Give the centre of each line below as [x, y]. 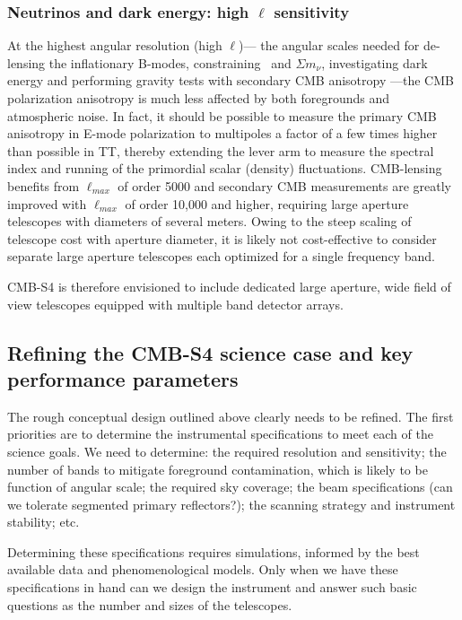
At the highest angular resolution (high [115, 45]
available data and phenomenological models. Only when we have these [203, 569]
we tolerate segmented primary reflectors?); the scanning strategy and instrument [231, 504]
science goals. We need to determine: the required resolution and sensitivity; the [227, 451]
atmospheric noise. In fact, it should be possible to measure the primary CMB [222, 115]
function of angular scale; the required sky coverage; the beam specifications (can [230, 487]
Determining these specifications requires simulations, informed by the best [214, 551]
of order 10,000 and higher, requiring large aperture [267, 203]
